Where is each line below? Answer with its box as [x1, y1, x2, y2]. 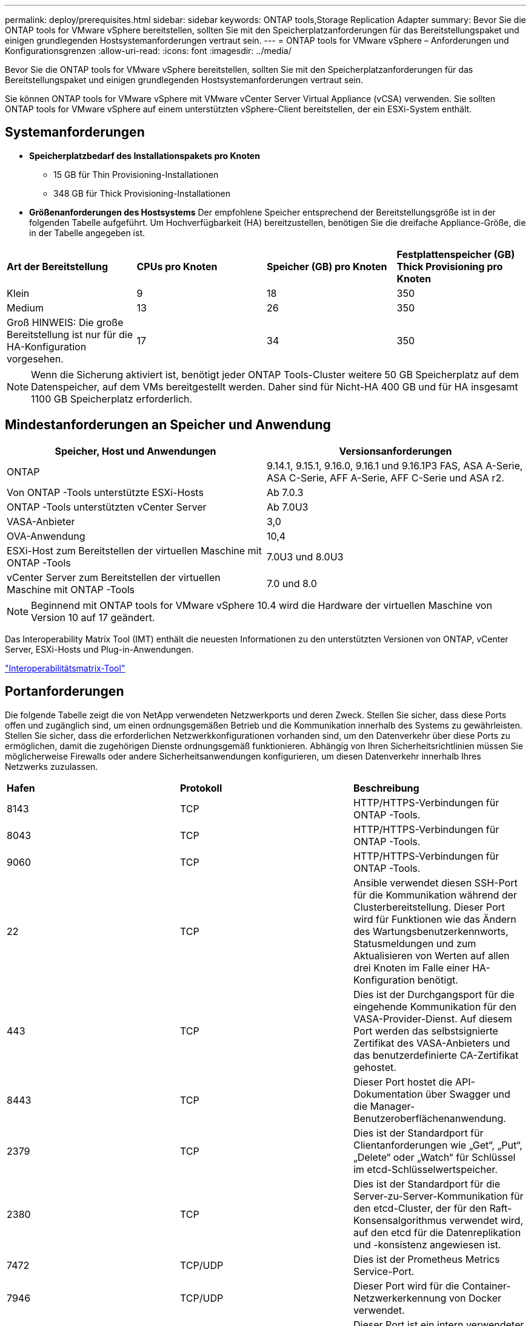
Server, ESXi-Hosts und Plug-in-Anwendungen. [5, 644, 194, 654]
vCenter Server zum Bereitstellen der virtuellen [7, 571, 221, 583]
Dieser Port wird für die [353, 1279, 459, 1292]
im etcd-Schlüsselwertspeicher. [353, 1163, 498, 1175]
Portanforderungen [5, 684, 124, 699]
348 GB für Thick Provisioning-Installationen [53, 188, 230, 199]
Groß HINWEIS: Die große [7, 316, 124, 328]
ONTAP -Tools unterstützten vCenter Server [7, 500, 207, 513]
